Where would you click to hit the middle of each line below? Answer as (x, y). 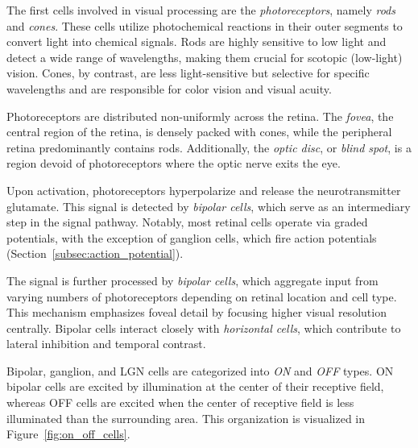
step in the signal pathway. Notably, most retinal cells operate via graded (187, 222)
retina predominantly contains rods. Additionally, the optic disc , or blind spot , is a (209, 147)
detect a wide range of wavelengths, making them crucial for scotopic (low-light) (205, 57)
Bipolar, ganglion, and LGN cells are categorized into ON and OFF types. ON (200, 370)
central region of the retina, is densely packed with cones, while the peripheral (199, 132)
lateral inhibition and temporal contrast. (106, 344)
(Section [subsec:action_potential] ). (95, 253)
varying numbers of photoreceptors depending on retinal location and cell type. (202, 296)
